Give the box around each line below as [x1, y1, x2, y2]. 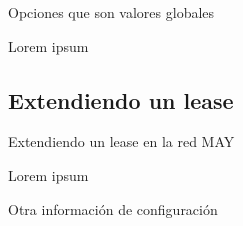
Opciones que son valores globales [8, 2, 215, 22]
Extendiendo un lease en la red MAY [8, 131, 235, 152]
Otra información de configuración [8, 198, 218, 219]
